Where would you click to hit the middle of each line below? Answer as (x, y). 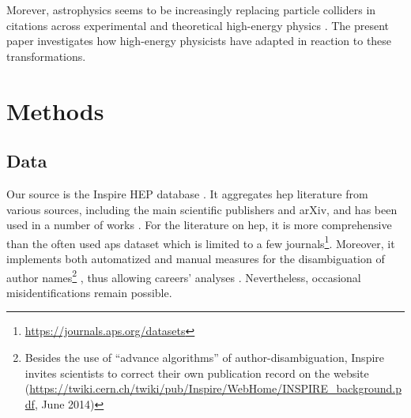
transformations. (46, 56)
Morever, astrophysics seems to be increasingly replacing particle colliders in (191, 9)
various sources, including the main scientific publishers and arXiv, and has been (202, 209)
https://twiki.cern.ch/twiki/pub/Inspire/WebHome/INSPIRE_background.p (215, 388)
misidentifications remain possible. (89, 292)
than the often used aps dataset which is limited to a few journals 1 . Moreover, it (201, 242)
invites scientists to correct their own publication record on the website (197, 373)
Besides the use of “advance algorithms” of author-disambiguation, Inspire (205, 358)
